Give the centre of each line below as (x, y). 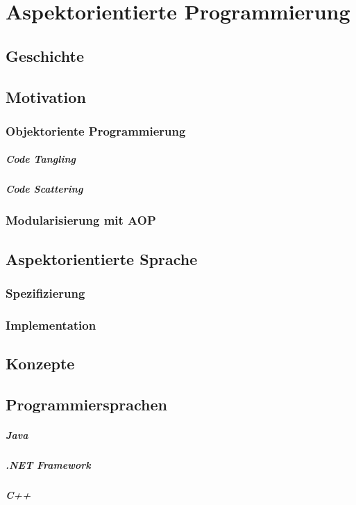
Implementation (51, 324)
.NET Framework (48, 464)
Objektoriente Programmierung (96, 130)
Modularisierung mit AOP (81, 220)
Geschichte (45, 55)
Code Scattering (44, 189)
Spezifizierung (45, 292)
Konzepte (40, 363)
